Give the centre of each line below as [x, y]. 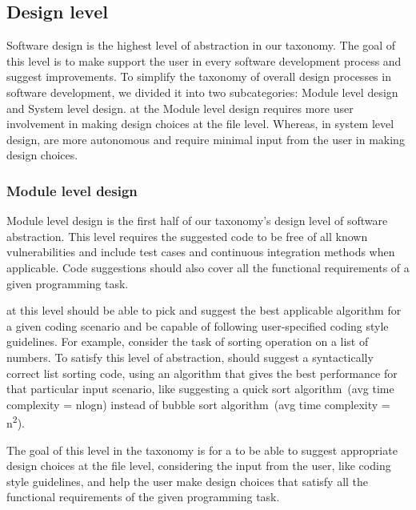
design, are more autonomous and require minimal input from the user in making [206, 139]
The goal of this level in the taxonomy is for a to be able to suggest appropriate [202, 450]
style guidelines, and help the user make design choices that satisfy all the [188, 481]
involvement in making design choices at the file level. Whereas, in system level [200, 124]
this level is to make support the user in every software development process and [204, 60]
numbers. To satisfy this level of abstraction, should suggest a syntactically [190, 357]
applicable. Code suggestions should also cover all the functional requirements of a [208, 267]
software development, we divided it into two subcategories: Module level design [202, 92]
